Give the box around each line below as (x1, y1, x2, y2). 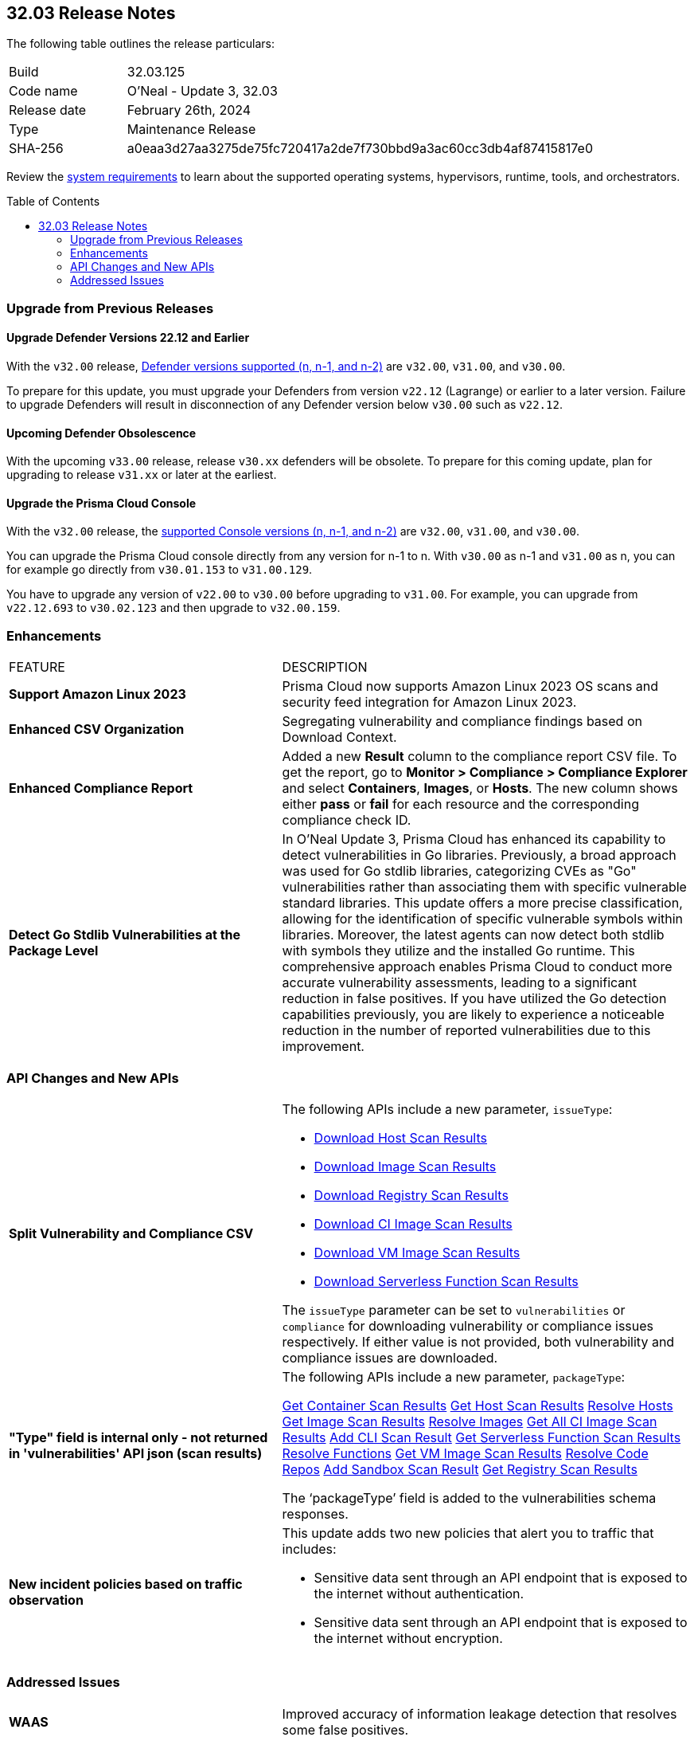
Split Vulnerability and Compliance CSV (9, 1225, 254, 1241)
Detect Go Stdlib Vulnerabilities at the (9, 927, 241, 943)
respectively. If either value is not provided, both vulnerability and (282, 1333, 675, 1350)
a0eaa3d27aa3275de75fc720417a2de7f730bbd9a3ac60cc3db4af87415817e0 (127, 140, 594, 157)
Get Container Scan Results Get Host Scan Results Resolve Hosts (282, 1397, 673, 1414)
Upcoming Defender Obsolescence (6, 425, 197, 440)
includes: (282, 1540, 337, 1557)
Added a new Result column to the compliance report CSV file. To (282, 748, 677, 765)
